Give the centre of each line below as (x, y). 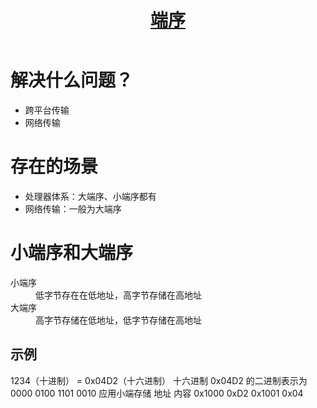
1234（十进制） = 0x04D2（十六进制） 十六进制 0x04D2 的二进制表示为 (159, 380)
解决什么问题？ (72, 80)
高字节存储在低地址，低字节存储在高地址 (118, 320)
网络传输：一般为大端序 (73, 208)
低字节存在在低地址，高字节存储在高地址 (118, 295)
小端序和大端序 (72, 253)
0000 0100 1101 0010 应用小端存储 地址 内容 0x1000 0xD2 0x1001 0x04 (157, 393)
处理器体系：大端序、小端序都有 (90, 196)
